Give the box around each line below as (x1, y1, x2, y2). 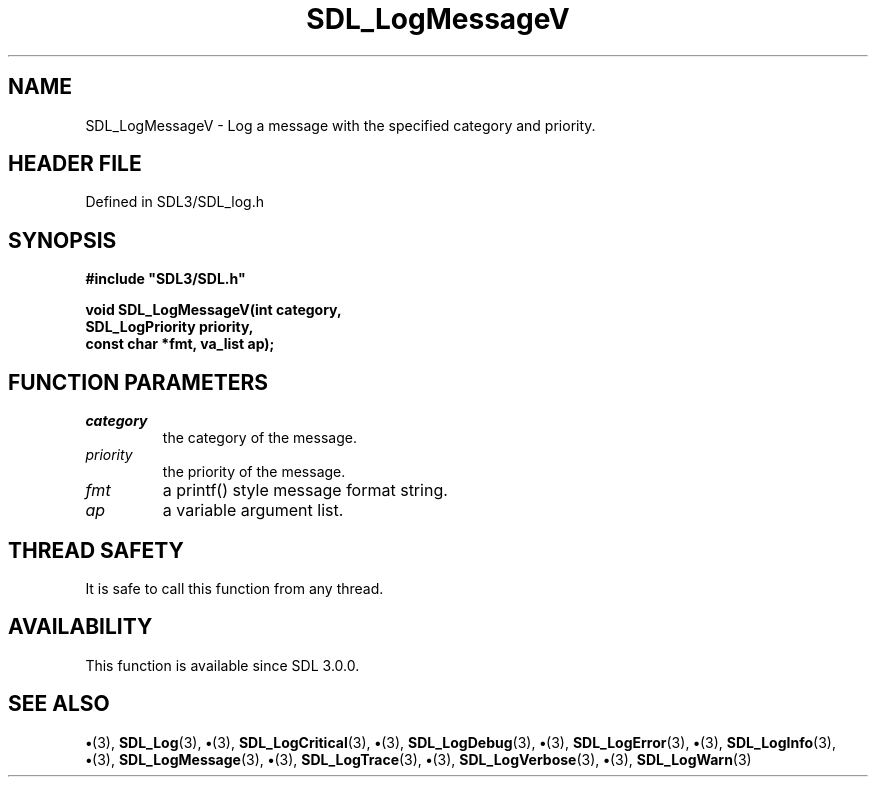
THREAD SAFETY (8, 537, 184, 563)
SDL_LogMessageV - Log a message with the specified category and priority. (85, 116, 596, 134)
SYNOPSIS (8, 227, 117, 253)
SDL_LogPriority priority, (85, 318, 254, 336)
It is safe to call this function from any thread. (85, 579, 384, 597)
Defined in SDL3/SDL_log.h (85, 193, 265, 211)
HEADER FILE (8, 151, 142, 177)
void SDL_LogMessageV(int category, (85, 301, 342, 319)
